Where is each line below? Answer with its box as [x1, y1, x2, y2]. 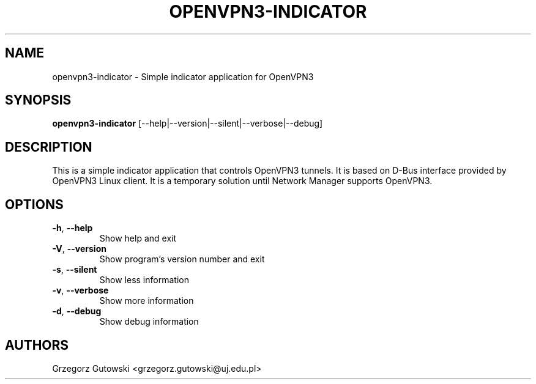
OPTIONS [5, 196, 64, 212]
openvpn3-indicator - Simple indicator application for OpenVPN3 [52, 71, 314, 82]
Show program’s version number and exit [99, 254, 265, 265]
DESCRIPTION [5, 139, 92, 155]
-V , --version [52, 243, 106, 254]
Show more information [99, 295, 194, 306]
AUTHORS [5, 337, 69, 353]
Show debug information [99, 316, 199, 327]
